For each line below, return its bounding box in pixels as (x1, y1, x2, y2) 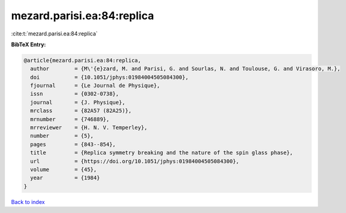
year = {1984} (30, 175, 100, 181)
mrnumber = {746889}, (30, 116, 110, 122)
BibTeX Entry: (11, 41, 46, 48)
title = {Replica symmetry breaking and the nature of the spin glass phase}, (30, 149, 294, 156)
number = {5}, (30, 133, 94, 139)
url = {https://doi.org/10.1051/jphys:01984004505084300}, (30, 158, 240, 164)
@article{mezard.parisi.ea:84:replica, (23, 57, 141, 64)
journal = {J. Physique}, (30, 99, 126, 106)
